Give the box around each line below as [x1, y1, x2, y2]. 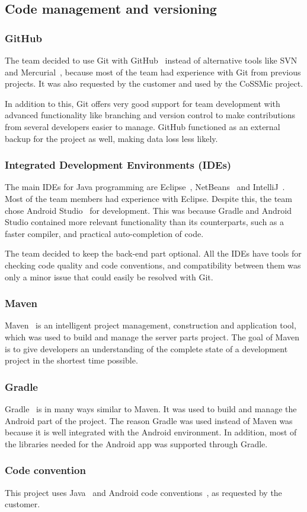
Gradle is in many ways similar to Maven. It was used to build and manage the [5, 402, 297, 415]
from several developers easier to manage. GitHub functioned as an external [5, 120, 280, 132]
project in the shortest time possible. [5, 354, 138, 366]
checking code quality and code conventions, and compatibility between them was [5, 258, 301, 271]
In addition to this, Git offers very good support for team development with [5, 97, 280, 109]
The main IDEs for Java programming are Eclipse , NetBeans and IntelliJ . [5, 181, 285, 193]
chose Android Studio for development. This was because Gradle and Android [5, 204, 292, 216]
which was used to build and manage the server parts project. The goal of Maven [5, 330, 300, 343]
